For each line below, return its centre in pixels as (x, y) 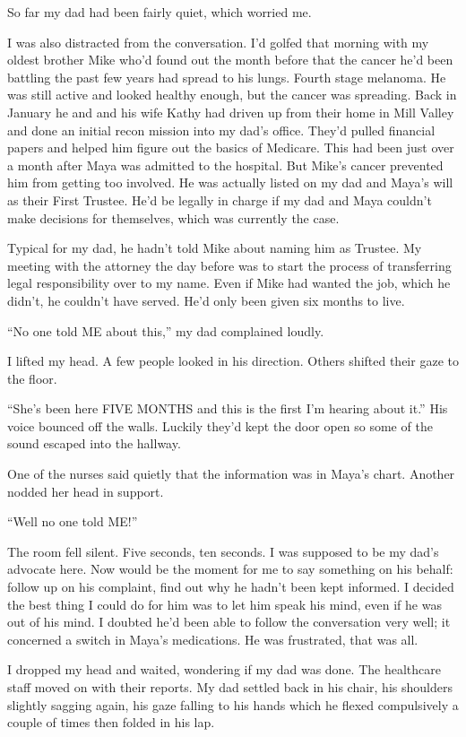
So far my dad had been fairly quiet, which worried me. (160, 12)
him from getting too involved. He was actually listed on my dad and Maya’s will (230, 182)
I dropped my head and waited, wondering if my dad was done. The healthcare (224, 669)
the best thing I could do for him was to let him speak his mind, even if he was (224, 604)
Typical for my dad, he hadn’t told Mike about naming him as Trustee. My (215, 248)
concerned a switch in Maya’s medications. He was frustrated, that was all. (213, 639)
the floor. (32, 378)
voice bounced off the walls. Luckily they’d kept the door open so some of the (220, 425)
